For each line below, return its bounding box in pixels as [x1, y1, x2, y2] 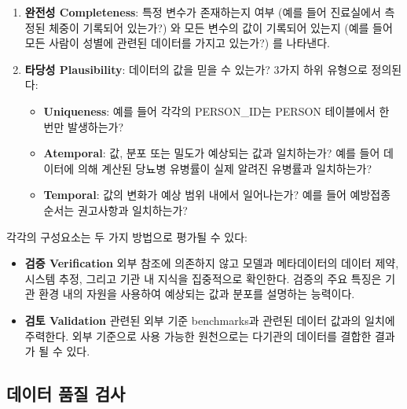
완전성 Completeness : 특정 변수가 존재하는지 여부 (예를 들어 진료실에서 [24, 4, 381, 20]
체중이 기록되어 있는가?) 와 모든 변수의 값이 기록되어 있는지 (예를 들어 [49, 19, 393, 35]
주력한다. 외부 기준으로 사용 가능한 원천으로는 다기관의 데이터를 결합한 [24, 327, 372, 344]
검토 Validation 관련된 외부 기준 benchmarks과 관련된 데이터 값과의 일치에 [24, 311, 395, 328]
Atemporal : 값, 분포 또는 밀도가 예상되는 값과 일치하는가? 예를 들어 [43, 145, 380, 161]
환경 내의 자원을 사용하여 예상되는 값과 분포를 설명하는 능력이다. [38, 286, 355, 302]
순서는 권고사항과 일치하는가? [43, 201, 188, 218]
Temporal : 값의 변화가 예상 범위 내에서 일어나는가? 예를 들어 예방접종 [43, 186, 391, 203]
